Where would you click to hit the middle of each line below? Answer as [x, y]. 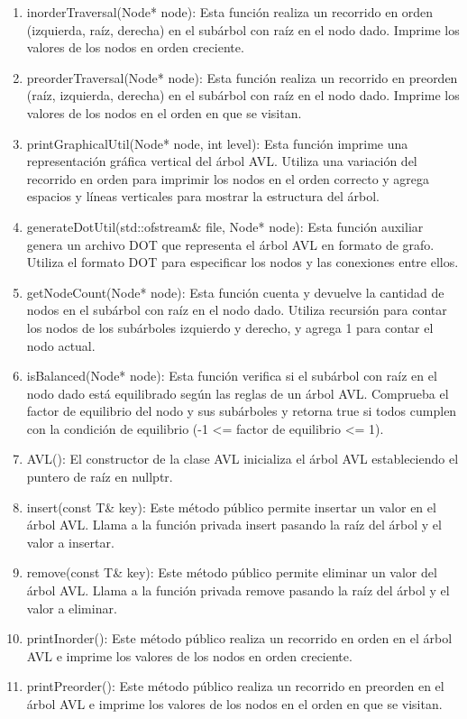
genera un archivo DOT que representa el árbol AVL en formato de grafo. [230, 244]
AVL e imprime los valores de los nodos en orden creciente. [189, 655]
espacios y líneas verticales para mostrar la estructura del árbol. [203, 196]
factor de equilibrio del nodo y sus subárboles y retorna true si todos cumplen [242, 411]
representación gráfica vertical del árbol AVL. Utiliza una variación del [222, 161]
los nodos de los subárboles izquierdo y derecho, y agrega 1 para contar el [230, 327]
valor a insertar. [70, 542]
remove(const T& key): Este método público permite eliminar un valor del [232, 572]
